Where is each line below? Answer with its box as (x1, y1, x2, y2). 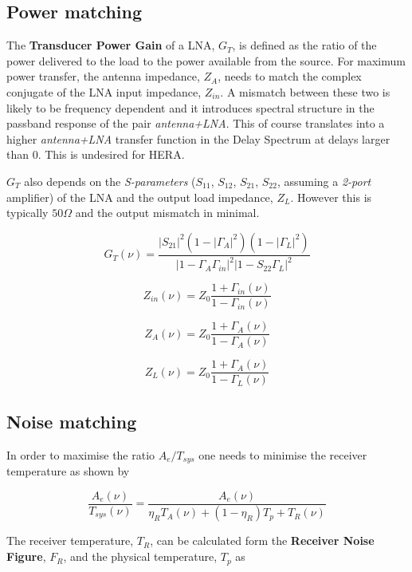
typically (6, 204, 49, 221)
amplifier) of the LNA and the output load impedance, (6, 188, 273, 205)
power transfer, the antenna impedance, (6, 68, 200, 85)
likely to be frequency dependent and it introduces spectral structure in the (6, 99, 375, 116)
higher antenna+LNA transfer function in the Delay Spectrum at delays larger (6, 130, 390, 147)
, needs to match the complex (218, 68, 362, 85)
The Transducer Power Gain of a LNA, (6, 37, 215, 53)
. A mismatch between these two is (220, 83, 390, 100)
